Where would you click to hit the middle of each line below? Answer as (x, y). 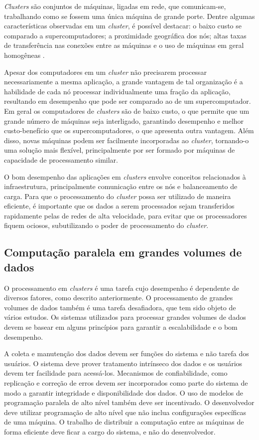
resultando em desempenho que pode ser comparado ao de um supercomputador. (128, 101)
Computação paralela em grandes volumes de (123, 252)
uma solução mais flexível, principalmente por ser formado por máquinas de (120, 150)
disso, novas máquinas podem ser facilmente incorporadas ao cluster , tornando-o (127, 140)
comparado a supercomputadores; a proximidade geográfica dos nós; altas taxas (125, 35)
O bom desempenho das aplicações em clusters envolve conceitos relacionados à (125, 176)
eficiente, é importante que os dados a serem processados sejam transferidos (119, 206)
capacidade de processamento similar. (61, 159)
